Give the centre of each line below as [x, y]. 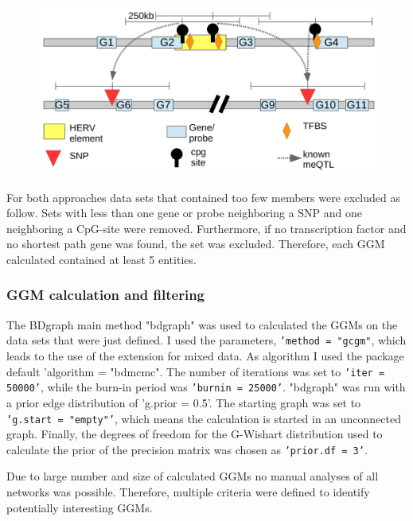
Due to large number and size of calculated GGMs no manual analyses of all [193, 476]
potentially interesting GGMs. [80, 507]
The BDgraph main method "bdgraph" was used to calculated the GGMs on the [202, 324]
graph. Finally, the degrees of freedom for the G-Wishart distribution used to [195, 434]
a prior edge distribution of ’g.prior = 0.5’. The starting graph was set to [184, 402]
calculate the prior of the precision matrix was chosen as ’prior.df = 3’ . [187, 449]
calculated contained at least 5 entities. [101, 259]
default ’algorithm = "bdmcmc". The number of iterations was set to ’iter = [196, 371]
